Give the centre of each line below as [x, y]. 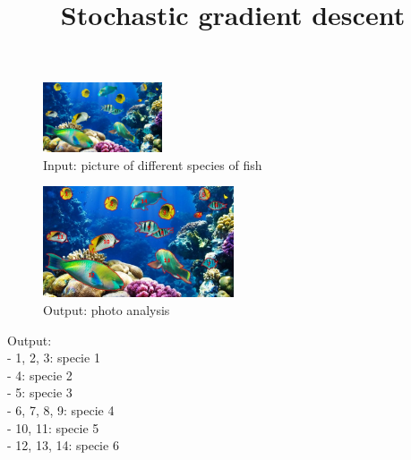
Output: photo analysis [107, 310]
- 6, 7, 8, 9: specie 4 [61, 410]
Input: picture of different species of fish [153, 164]
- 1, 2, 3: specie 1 [54, 358]
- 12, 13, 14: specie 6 [63, 445]
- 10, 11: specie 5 [53, 427]
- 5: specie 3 [40, 392]
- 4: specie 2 [40, 375]
